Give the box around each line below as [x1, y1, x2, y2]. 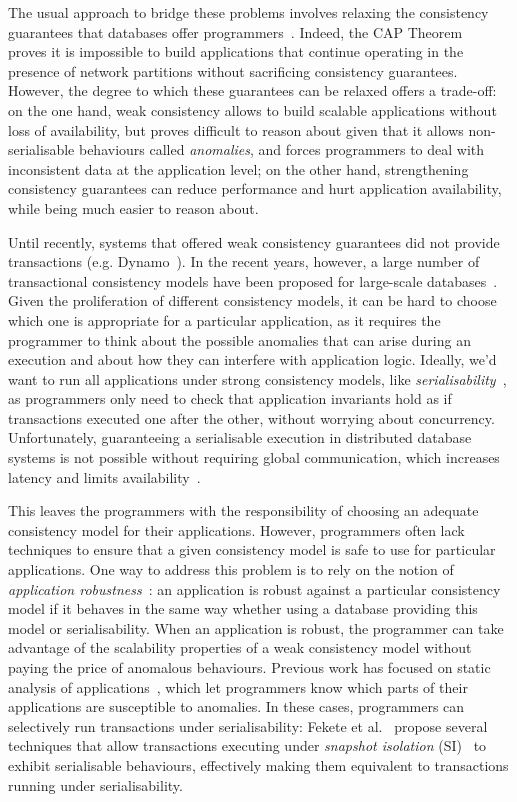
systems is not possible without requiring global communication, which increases [8, 447, 500, 468]
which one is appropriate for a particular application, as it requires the [8, 309, 441, 330]
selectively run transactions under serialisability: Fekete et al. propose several [8, 715, 488, 736]
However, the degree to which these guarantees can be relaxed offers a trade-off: [8, 80, 497, 101]
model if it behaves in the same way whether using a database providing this [8, 598, 478, 619]
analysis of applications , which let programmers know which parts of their [8, 676, 468, 697]
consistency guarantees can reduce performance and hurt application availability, [8, 178, 502, 199]
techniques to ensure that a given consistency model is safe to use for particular [8, 539, 496, 560]
